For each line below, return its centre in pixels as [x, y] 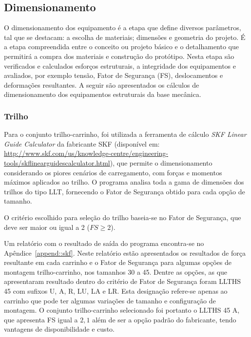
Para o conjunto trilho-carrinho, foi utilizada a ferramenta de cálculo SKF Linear [125, 134]
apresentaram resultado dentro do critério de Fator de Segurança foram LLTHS [123, 281]
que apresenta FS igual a [41, 319]
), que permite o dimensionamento [161, 162]
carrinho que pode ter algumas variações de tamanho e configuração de [110, 300]
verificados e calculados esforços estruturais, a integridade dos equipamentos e [120, 66]
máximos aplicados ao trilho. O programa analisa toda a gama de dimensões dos [124, 182]
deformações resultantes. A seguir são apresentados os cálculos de [102, 84]
